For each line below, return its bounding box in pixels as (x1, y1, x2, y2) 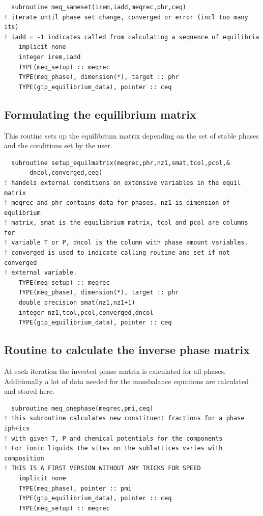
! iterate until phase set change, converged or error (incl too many (4, 13, 248, 21)
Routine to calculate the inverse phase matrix (4, 342, 250, 358)
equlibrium (4, 209, 41, 216)
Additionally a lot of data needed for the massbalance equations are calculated (4, 375, 249, 386)
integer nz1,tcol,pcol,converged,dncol (18, 309, 154, 316)
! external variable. (4, 269, 77, 277)
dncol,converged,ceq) (30, 169, 103, 177)
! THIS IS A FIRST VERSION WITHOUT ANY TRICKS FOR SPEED (4, 465, 201, 472)
